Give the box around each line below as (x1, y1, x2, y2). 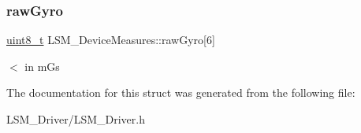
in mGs (24, 57, 60, 74)
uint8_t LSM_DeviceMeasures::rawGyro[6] (6, 31, 215, 48)
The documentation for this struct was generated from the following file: (6, 84, 355, 101)
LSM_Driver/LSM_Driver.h (6, 111, 145, 127)
